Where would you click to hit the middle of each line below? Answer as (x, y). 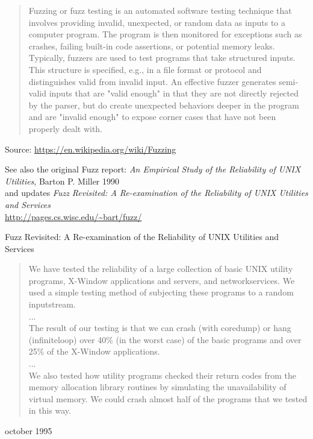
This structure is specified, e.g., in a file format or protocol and (145, 69)
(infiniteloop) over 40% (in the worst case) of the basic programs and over (165, 339)
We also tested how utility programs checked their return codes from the (163, 375)
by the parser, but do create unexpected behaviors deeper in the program (164, 105)
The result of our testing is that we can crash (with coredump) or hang (160, 328)
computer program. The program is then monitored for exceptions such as (165, 34)
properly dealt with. (66, 128)
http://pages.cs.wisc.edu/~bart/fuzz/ (73, 216)
